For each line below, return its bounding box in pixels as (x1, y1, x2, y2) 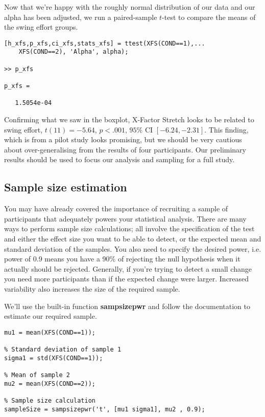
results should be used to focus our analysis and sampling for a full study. (4, 154, 235, 165)
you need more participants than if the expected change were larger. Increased (4, 273, 249, 284)
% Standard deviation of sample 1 (4, 346, 122, 354)
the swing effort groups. (4, 21, 78, 32)
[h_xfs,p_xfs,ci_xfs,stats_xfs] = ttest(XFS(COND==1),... (4, 39, 205, 47)
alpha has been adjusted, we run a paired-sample (4, 11, 157, 22)
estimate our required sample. (4, 311, 97, 321)
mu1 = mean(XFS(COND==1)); (4, 328, 95, 336)
